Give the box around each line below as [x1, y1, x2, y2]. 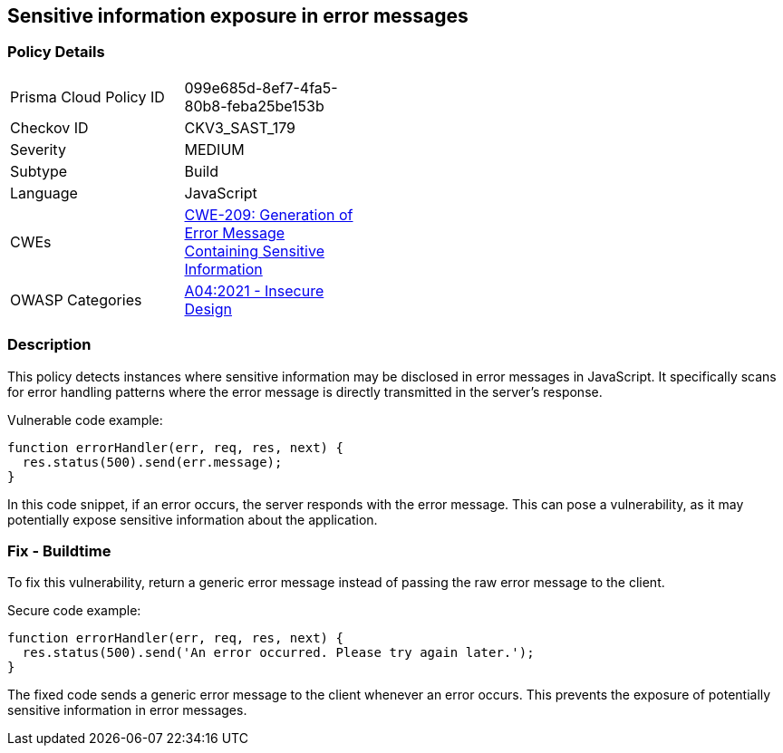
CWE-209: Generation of [184, 205, 353, 224]
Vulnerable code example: [7, 411, 163, 428]
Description [7, 335, 92, 354]
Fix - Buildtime [7, 541, 111, 560]
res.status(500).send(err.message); [22, 454, 283, 469]
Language [10, 183, 78, 202]
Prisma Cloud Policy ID [10, 87, 165, 106]
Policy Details [7, 43, 105, 62]
